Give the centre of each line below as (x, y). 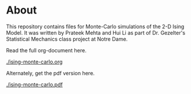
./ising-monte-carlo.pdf (35, 84)
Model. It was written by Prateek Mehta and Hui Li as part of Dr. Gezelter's (96, 32)
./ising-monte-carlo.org (34, 62)
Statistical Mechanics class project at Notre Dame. (67, 39)
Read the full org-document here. (46, 50)
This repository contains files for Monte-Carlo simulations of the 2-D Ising (95, 26)
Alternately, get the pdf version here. (50, 73)
